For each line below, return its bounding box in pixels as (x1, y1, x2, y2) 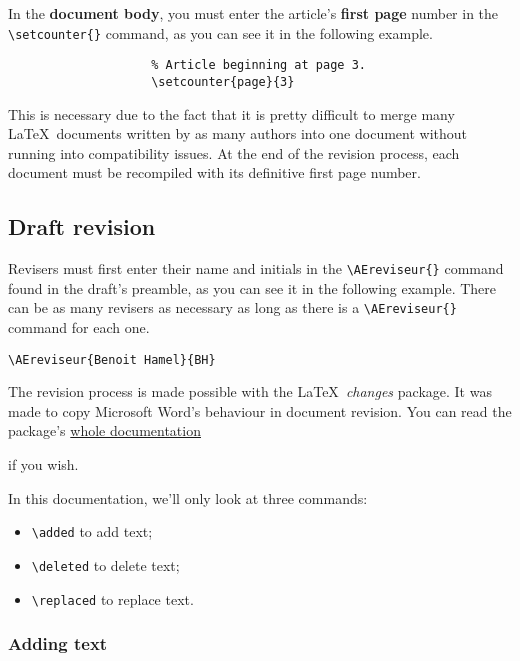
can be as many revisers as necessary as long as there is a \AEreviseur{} (8, 297, 457, 318)
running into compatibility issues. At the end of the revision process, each (8, 142, 460, 163)
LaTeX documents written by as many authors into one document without (8, 123, 468, 144)
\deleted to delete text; (31, 554, 180, 575)
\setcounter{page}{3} (151, 74, 295, 89)
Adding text (8, 631, 108, 656)
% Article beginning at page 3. (151, 58, 366, 73)
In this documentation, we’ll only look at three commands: (8, 487, 368, 508)
